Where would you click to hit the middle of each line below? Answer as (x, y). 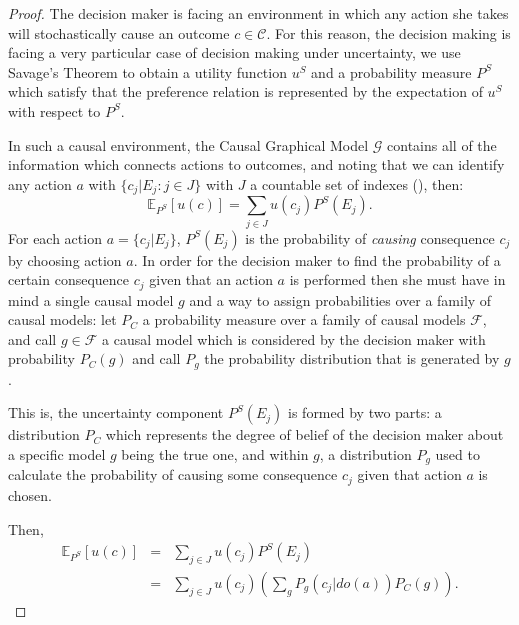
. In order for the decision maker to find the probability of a (317, 259)
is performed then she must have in (397, 279)
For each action (55, 237)
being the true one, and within (215, 454)
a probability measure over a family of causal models (304, 319)
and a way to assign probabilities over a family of (340, 299)
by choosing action (65, 259)
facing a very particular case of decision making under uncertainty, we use (234, 52)
